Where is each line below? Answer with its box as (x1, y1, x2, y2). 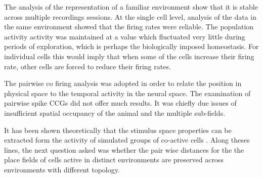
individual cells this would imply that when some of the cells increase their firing (4, 51, 254, 61)
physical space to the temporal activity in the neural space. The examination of (4, 87, 251, 98)
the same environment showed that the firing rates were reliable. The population (4, 21, 254, 32)
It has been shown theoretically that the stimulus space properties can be (4, 124, 232, 135)
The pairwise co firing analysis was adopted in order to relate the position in (4, 78, 242, 88)
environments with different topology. (4, 164, 120, 174)
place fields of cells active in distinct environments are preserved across (4, 154, 224, 165)
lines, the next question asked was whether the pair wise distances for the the (4, 144, 244, 155)
